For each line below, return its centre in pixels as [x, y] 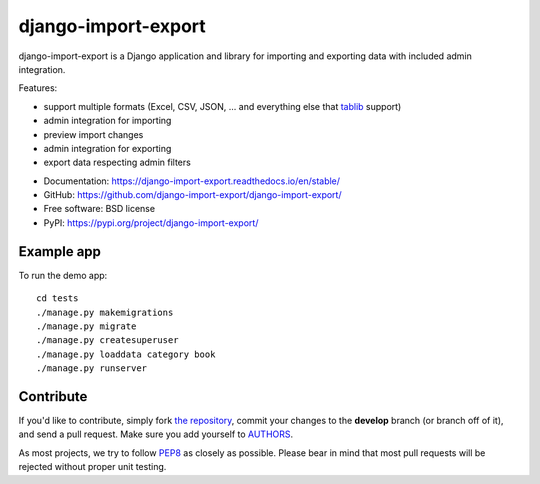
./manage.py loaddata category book [126, 354]
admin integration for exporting [107, 148]
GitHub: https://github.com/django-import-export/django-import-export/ [192, 195]
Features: [38, 88]
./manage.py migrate [86, 326]
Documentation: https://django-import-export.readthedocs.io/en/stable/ [191, 181]
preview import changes [93, 134]
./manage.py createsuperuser [107, 340]
